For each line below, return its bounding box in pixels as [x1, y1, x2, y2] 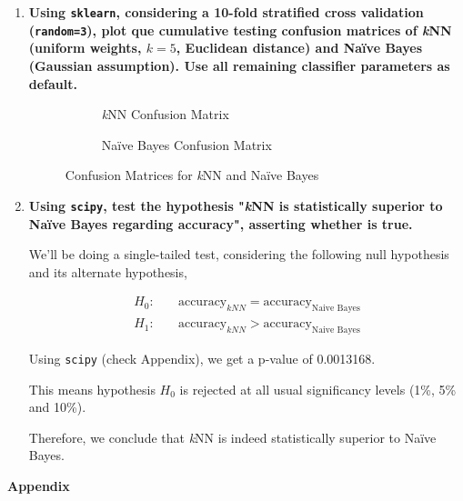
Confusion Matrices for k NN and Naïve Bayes [65, 165, 319, 185]
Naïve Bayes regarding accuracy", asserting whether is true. [28, 214, 413, 233]
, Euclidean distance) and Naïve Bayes [176, 38, 422, 57]
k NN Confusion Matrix [101, 105, 229, 124]
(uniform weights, [28, 38, 142, 57]
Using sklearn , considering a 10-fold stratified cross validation [28, 3, 424, 21]
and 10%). [28, 397, 86, 416]
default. [28, 74, 77, 93]
